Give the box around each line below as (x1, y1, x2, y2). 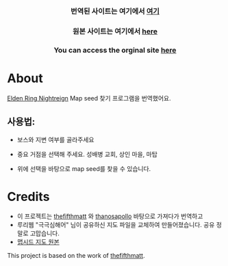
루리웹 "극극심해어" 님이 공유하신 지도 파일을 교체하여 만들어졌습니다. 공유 (16, 221, 215, 229)
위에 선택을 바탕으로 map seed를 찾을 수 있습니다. (16, 164, 151, 172)
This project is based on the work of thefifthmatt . (7, 252, 145, 260)
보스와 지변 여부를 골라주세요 (16, 135, 94, 144)
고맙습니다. (29, 229, 60, 237)
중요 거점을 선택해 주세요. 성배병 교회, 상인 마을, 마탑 (16, 150, 157, 158)
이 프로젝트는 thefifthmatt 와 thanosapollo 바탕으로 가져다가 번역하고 (16, 212, 203, 220)
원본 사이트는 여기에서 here (72, 26, 158, 36)
